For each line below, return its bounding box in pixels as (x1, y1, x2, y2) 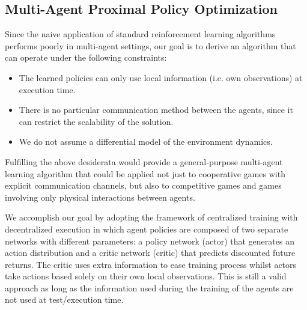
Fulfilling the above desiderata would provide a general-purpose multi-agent (5, 155, 283, 168)
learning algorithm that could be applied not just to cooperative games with (5, 167, 285, 180)
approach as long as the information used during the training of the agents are (5, 281, 294, 294)
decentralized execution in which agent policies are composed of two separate (5, 222, 288, 235)
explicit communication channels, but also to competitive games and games (5, 179, 282, 192)
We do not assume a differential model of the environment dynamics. (19, 135, 273, 148)
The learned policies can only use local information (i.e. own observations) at (19, 71, 303, 84)
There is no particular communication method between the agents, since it (19, 103, 293, 116)
